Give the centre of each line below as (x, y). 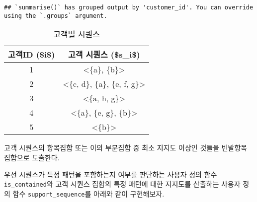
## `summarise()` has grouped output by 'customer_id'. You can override (129, 7)
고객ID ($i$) (32, 55)
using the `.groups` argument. (56, 16)
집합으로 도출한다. (32, 157)
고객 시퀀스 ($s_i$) (104, 55)
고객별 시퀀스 (77, 34)
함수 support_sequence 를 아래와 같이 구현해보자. (88, 193)
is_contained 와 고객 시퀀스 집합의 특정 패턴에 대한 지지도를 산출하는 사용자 (122, 184)
